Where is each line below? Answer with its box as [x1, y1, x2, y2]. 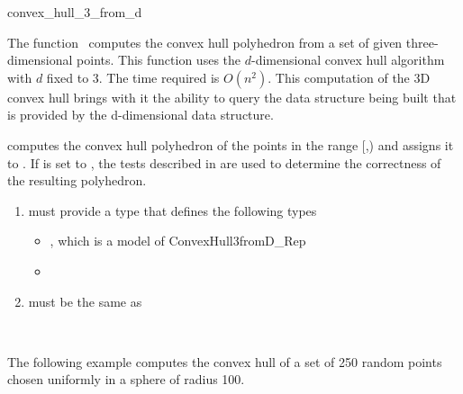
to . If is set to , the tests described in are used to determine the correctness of [7, 153, 441, 172]
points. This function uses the [77, 50, 241, 69]
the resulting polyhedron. [7, 171, 147, 190]
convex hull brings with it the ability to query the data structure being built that [7, 87, 457, 106]
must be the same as [28, 291, 142, 310]
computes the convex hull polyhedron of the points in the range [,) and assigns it [7, 135, 454, 154]
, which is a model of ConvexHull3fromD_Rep [50, 231, 306, 250]
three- [405, 32, 439, 51]
